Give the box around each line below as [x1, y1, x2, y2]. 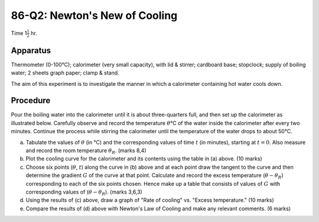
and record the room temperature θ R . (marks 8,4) [25, 147, 147, 155]
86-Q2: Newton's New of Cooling [11, 9, 178, 22]
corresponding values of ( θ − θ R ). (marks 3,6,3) [25, 188, 143, 197]
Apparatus [11, 45, 51, 56]
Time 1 [11, 30, 27, 37]
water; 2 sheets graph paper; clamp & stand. [11, 69, 119, 76]
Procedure [11, 95, 51, 106]
